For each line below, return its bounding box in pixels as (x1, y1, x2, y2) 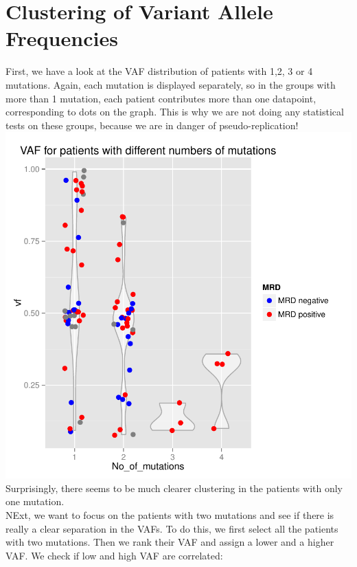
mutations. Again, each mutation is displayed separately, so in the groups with (5, 77, 336, 91)
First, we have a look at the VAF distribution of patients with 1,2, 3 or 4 (5, 64, 313, 78)
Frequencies (5, 24, 118, 52)
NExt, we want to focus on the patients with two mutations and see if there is (5, 508, 334, 522)
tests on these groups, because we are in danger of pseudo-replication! (5, 118, 299, 132)
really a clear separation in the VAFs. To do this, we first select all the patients (5, 521, 338, 535)
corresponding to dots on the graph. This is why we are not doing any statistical (5, 104, 344, 119)
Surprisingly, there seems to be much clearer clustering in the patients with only (5, 480, 343, 495)
